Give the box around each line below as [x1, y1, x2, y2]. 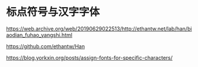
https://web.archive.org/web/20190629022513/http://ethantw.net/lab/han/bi [6, 25, 192, 32]
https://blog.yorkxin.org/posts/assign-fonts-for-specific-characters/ [6, 54, 173, 61]
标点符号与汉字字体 [6, 5, 100, 19]
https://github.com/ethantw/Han [6, 42, 85, 50]
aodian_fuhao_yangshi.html [6, 31, 73, 38]
